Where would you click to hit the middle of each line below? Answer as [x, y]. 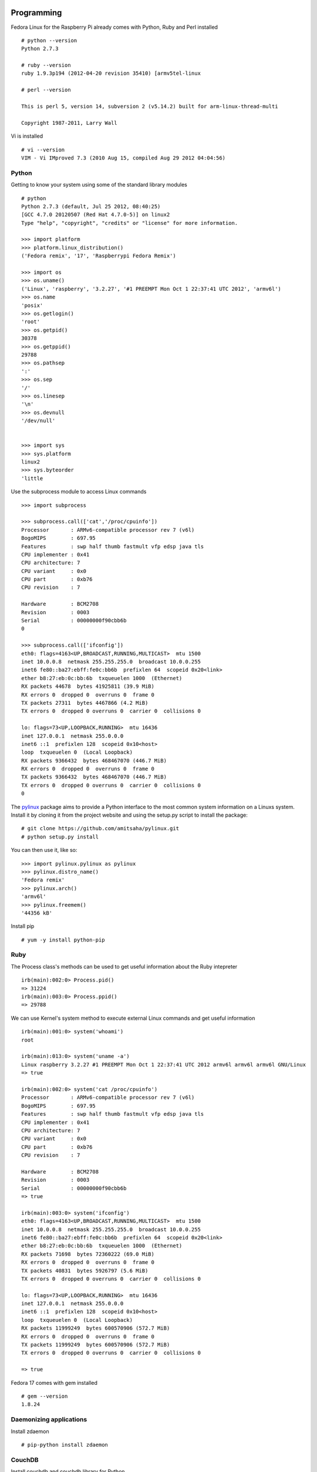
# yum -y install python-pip [63, 940]
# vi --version [43, 150]
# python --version [49, 40]
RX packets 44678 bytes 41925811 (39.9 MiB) [88, 687]
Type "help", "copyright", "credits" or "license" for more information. [130, 223]
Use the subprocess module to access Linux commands [79, 492]
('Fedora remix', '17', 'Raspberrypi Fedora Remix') [99, 256]
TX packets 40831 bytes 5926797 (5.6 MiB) [85, 1271]
